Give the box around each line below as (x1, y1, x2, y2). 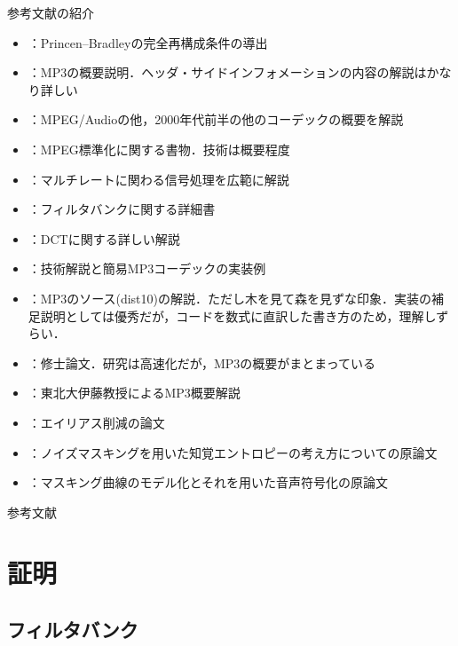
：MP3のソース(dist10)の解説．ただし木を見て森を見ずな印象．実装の (28, 288, 431, 307)
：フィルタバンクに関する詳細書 (28, 200, 216, 218)
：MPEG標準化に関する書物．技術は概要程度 (28, 139, 290, 158)
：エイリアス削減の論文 (28, 413, 165, 431)
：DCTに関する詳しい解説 (28, 229, 180, 248)
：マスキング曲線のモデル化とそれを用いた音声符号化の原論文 (28, 473, 388, 492)
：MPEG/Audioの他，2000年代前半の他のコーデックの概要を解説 (28, 110, 404, 129)
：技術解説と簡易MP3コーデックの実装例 (28, 259, 266, 278)
